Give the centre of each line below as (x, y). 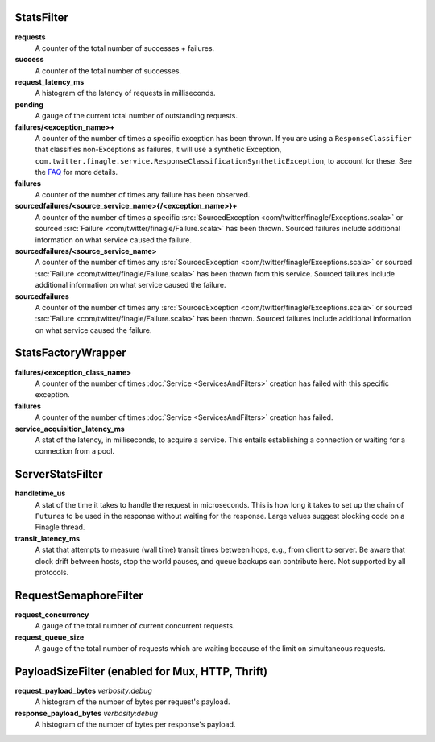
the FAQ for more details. (77, 172)
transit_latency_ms (48, 538)
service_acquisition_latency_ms (70, 429)
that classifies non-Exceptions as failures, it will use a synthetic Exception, (158, 150)
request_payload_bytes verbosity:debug (83, 690)
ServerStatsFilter (59, 474)
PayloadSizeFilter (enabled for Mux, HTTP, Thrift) (141, 672)
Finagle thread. (60, 527)
